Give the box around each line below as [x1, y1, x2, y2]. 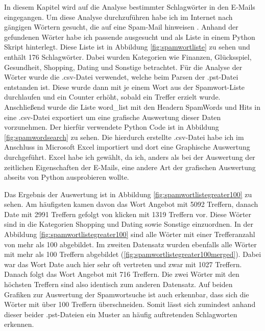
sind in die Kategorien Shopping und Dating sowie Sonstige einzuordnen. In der [4, 219, 253, 229]
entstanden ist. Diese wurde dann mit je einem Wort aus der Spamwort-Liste [4, 81, 245, 92]
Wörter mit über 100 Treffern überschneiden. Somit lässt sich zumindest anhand [4, 299, 256, 310]
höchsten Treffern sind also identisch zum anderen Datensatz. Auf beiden [4, 279, 233, 290]
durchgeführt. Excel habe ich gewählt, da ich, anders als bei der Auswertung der [4, 151, 255, 162]
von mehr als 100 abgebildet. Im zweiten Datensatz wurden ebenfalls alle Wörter [4, 239, 257, 249]
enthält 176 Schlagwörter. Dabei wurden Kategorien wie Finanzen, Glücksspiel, [4, 51, 252, 62]
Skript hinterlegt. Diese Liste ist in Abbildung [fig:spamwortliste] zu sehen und [4, 41, 250, 52]
